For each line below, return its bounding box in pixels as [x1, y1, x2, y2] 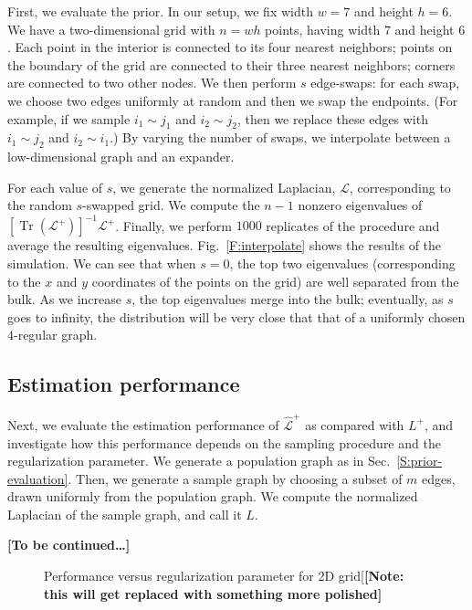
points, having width [265, 19, 381, 38]
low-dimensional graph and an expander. [7, 147, 235, 166]
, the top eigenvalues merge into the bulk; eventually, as [131, 289, 444, 309]
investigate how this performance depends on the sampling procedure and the [7, 433, 441, 452]
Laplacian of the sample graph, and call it [7, 504, 242, 523]
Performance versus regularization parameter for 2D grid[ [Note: [44, 566, 404, 585]
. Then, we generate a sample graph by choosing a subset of [68, 468, 403, 488]
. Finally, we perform [115, 216, 233, 235]
